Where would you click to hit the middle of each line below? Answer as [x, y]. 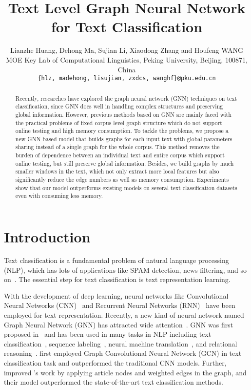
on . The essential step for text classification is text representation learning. [117, 279]
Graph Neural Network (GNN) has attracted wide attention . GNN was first [119, 324]
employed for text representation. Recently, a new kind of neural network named [124, 314]
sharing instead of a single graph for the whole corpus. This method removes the [117, 147]
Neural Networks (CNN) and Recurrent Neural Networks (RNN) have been [120, 305]
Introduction [47, 237]
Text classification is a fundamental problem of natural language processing [116, 260]
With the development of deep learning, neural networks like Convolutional [116, 295]
